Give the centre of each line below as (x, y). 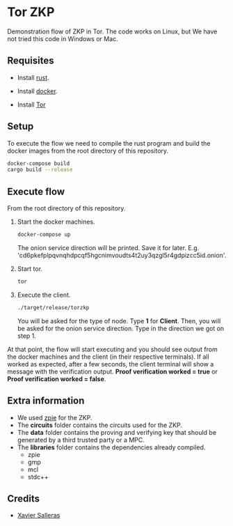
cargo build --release (40, 170)
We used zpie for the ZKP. (55, 417)
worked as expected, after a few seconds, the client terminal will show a (111, 364)
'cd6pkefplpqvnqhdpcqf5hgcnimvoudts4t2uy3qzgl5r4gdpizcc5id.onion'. (122, 255)
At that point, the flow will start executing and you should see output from (112, 349)
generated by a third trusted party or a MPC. (81, 440)
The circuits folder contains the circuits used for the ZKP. (100, 425)
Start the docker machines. (56, 222)
